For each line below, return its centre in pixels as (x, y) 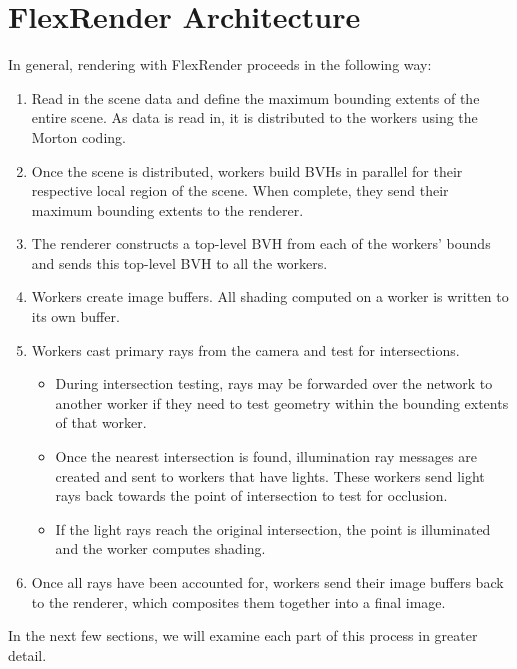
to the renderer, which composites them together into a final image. (238, 601)
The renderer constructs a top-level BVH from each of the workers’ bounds (261, 243)
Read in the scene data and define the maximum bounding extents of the (255, 97)
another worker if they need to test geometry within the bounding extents (282, 402)
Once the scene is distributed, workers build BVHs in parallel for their (247, 170)
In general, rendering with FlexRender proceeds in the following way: (220, 64)
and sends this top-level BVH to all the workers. (179, 262)
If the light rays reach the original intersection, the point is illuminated (273, 528)
